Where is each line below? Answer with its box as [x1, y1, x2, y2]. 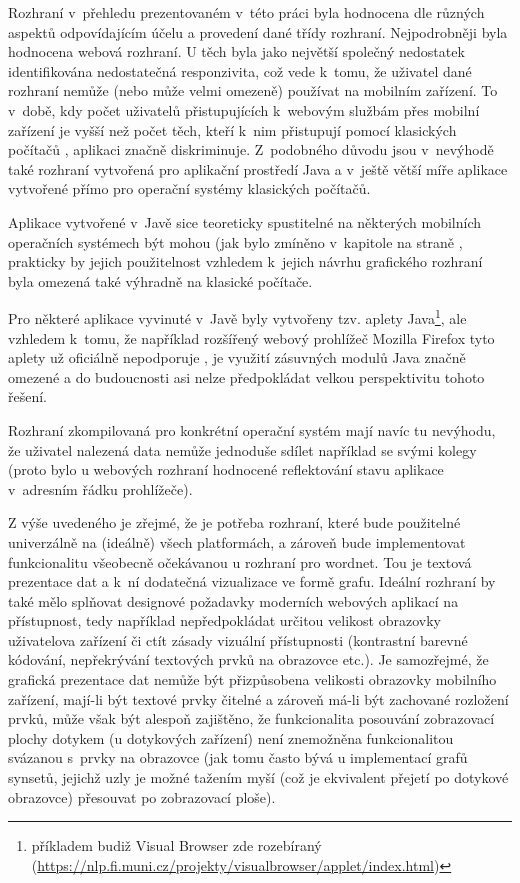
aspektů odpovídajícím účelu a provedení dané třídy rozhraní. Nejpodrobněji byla [8, 21, 508, 42]
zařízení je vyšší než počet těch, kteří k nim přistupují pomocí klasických [8, 119, 457, 140]
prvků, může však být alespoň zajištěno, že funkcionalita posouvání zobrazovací [8, 708, 495, 729]
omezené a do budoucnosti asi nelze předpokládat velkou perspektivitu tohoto [8, 366, 485, 387]
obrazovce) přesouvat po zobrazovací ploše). [8, 786, 276, 807]
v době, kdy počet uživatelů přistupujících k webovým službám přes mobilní [8, 99, 480, 120]
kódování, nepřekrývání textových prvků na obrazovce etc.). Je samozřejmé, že [8, 649, 489, 670]
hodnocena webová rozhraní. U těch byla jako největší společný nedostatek [8, 41, 465, 62]
